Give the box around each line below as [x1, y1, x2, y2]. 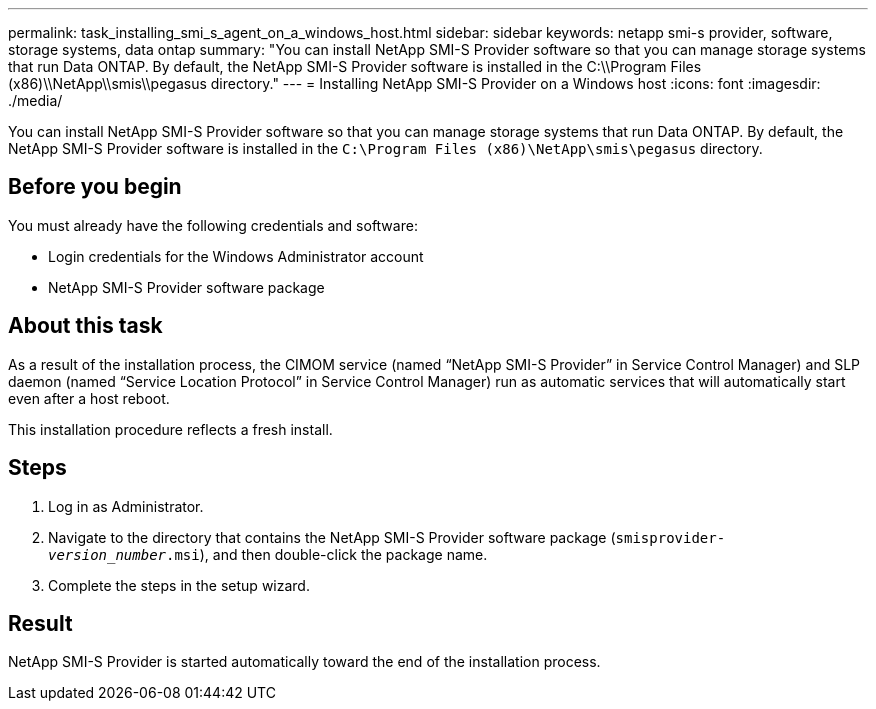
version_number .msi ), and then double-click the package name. [48, 545, 488, 563]
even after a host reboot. [8, 389, 170, 407]
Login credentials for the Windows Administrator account [48, 247, 424, 265]
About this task [8, 313, 163, 339]
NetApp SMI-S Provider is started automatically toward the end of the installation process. [8, 653, 601, 671]
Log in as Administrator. [48, 497, 204, 515]
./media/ [8, 92, 63, 109]
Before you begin [8, 174, 182, 200]
